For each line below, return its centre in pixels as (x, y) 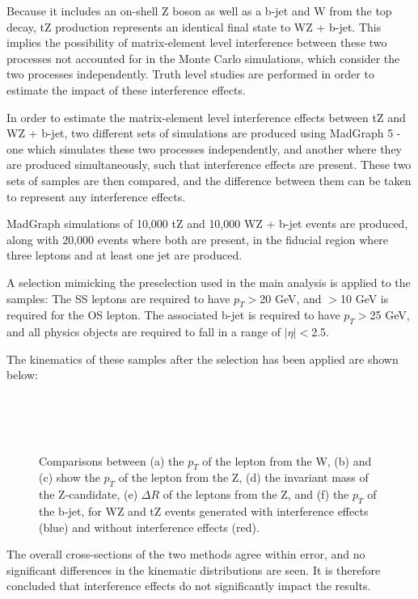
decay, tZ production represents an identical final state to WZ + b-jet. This (194, 26)
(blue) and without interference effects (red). (149, 527)
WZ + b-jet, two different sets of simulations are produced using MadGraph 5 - (204, 133)
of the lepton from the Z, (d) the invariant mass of (243, 477)
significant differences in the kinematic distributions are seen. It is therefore (194, 569)
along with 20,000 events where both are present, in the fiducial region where (198, 239)
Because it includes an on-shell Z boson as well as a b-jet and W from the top (199, 11)
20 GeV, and (291, 298)
